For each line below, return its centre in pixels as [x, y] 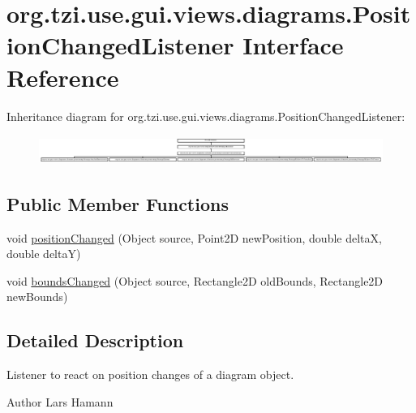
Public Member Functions [118, 203]
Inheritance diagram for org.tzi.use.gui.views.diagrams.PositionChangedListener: [206, 116]
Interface [293, 45]
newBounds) [37, 297]
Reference [63, 77]
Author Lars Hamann [60, 401]
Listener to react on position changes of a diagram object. [150, 374]
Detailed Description [95, 340]
